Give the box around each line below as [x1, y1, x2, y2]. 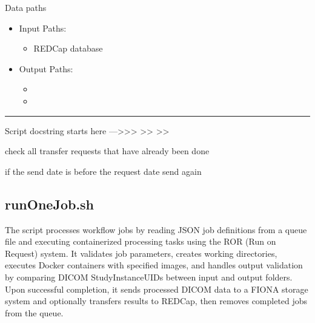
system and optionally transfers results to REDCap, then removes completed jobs [5, 294, 308, 307]
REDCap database [33, 42, 103, 55]
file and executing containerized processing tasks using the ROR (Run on [5, 235, 276, 248]
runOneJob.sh [5, 194, 94, 213]
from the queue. [5, 306, 64, 319]
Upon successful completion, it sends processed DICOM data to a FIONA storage [5, 282, 308, 295]
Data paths [5, 1, 47, 13]
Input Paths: [19, 21, 67, 34]
